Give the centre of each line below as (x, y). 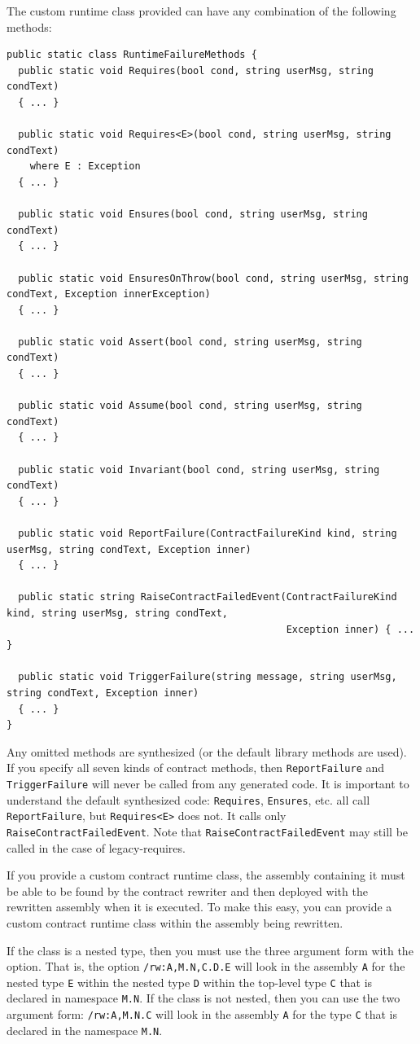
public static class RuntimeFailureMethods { (132, 55)
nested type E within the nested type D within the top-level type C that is (190, 982)
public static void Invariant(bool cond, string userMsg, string (199, 469)
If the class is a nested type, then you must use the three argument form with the (210, 950)
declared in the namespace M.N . (85, 1030)
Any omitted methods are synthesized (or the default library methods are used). (207, 751)
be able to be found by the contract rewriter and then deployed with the (187, 890)
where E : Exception (85, 167)
